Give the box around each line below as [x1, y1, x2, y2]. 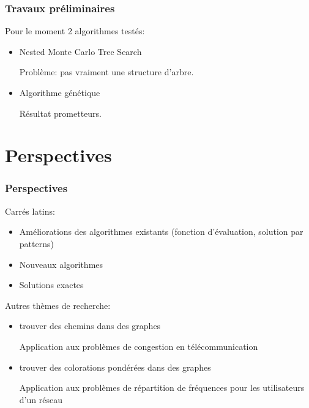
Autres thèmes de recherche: [5, 299, 111, 311]
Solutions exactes [19, 278, 84, 291]
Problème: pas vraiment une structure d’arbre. [19, 65, 194, 78]
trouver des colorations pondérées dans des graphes [19, 360, 211, 373]
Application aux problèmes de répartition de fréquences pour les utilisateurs [19, 381, 305, 394]
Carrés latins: [5, 204, 55, 217]
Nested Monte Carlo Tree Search [19, 45, 142, 57]
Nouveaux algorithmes [19, 258, 103, 270]
